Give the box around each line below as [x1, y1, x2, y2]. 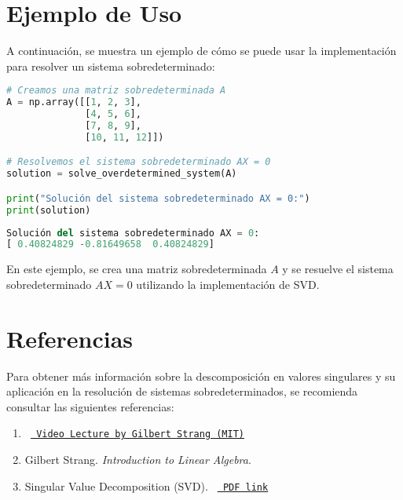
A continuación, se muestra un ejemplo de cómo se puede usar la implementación [6, 42, 397, 59]
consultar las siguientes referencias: [6, 398, 174, 414]
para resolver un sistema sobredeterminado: [6, 57, 215, 74]
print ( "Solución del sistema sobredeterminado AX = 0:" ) [6, 192, 310, 204]
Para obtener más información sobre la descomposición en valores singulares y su [6, 367, 396, 384]
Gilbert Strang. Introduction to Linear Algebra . [24, 451, 251, 467]
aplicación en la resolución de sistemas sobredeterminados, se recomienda [6, 383, 358, 400]
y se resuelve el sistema [282, 261, 394, 277]
